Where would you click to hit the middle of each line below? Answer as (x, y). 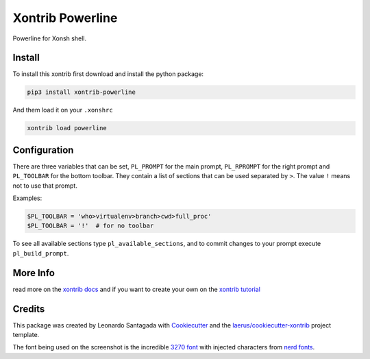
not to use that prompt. (45, 186)
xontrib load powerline (67, 128)
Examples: (27, 198)
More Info (34, 273)
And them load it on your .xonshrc (63, 110)
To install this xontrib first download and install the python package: (108, 74)
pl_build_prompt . (41, 253)
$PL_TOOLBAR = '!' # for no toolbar (90, 226)
